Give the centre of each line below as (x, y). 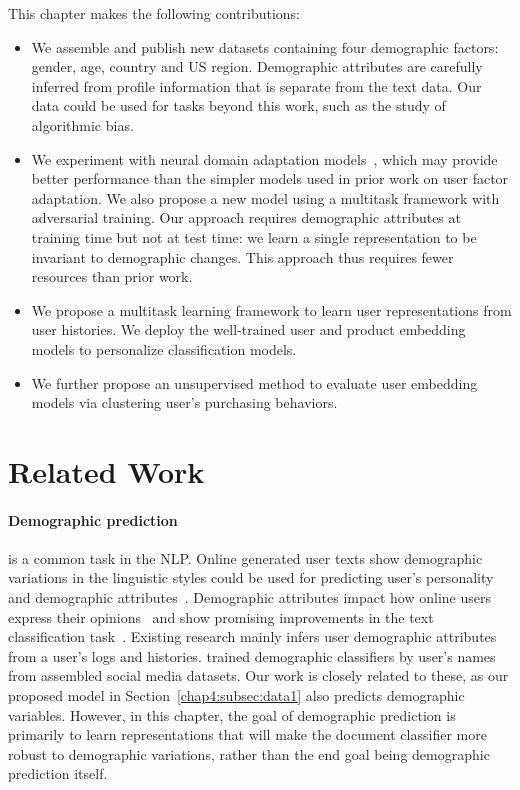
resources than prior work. (112, 276)
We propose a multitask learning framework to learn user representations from (271, 309)
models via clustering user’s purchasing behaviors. (184, 402)
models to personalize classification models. (164, 348)
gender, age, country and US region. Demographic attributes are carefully (257, 66)
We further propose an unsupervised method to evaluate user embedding (254, 382)
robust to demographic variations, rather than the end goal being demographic (249, 753)
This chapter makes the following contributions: (154, 13)
